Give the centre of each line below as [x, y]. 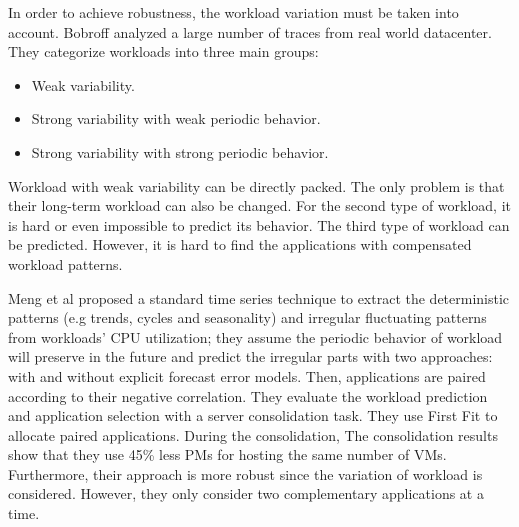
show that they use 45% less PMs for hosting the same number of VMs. [227, 454]
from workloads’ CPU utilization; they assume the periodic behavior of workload [255, 336]
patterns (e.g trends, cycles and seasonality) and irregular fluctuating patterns [247, 317]
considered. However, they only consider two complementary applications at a [246, 493]
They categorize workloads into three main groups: [163, 51]
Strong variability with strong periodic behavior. [180, 151]
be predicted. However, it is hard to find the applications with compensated [240, 244]
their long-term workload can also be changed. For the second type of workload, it [259, 205]
